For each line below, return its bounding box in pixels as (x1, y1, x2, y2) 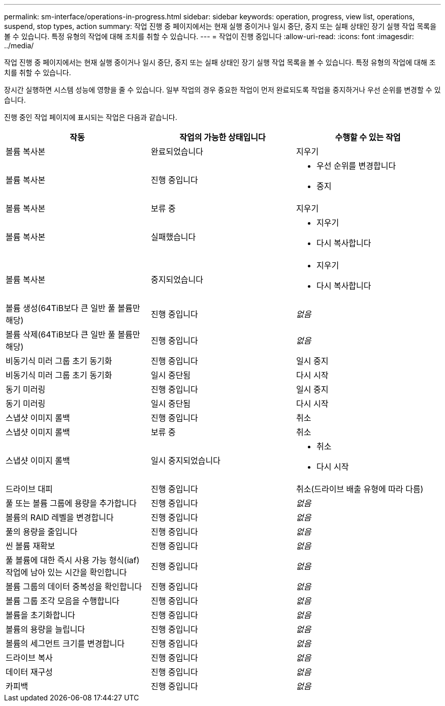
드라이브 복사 (6, 653, 53, 663)
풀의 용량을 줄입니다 (6, 527, 78, 537)
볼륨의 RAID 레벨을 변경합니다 (6, 512, 114, 523)
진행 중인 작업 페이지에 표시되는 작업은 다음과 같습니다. (4, 113, 177, 121)
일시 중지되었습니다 (150, 455, 220, 466)
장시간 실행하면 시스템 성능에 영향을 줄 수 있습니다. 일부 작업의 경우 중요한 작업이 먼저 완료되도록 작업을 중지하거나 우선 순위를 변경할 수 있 (4, 85, 441, 94)
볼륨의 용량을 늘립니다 (6, 624, 85, 634)
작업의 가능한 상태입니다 (179, 132, 266, 142)
